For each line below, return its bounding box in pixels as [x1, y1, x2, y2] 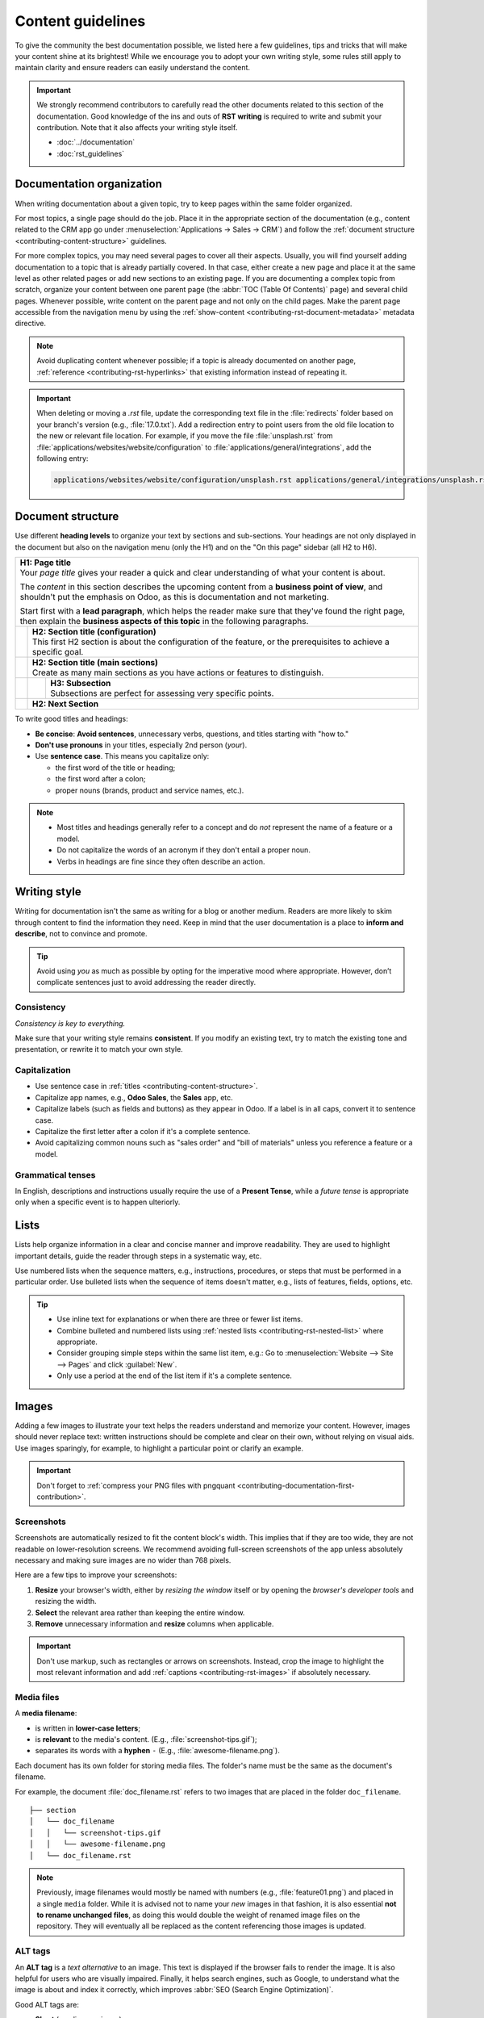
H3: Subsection [50, 678, 111, 689]
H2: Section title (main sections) [32, 657, 159, 668]
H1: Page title [19, 557, 72, 568]
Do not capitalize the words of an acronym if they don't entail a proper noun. [56, 845, 311, 855]
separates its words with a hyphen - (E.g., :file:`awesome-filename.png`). [35, 1746, 280, 1756]
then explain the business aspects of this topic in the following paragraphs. [19, 616, 309, 627]
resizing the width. [35, 1597, 97, 1606]
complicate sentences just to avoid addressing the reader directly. [36, 978, 257, 987]
